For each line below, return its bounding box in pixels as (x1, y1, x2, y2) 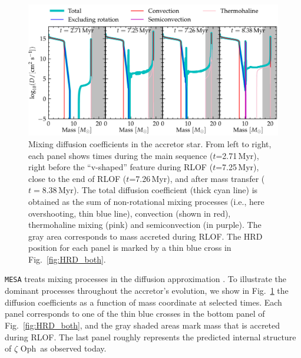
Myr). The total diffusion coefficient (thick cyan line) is (58, 184, 258, 196)
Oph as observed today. (20, 342, 107, 354)
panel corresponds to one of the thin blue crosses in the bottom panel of (5, 307, 265, 320)
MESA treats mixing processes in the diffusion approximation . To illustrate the (5, 273, 287, 285)
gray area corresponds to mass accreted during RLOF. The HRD (28, 230, 263, 242)
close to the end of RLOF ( (28, 172, 127, 184)
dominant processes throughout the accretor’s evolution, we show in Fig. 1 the (5, 284, 289, 297)
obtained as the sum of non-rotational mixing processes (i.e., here (28, 195, 264, 207)
